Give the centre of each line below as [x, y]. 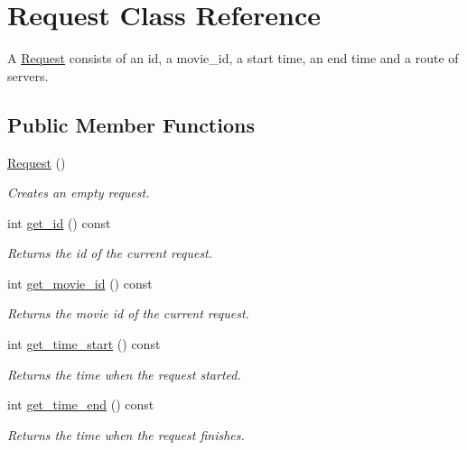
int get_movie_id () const [80, 283]
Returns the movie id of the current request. [128, 313]
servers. [28, 75]
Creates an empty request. [79, 193]
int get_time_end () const [81, 404]
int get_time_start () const [84, 344]
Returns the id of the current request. [110, 253]
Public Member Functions [131, 124]
